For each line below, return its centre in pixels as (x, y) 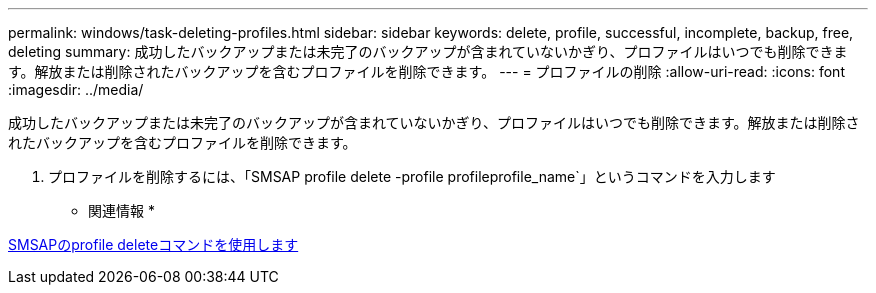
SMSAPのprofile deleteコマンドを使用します (153, 244)
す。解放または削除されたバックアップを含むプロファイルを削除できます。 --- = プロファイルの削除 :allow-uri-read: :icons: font (426, 71)
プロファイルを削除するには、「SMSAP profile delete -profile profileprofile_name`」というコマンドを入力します (412, 176)
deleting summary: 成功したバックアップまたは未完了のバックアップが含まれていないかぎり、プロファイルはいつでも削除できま (428, 51)
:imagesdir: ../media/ (76, 89)
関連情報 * (121, 210)
